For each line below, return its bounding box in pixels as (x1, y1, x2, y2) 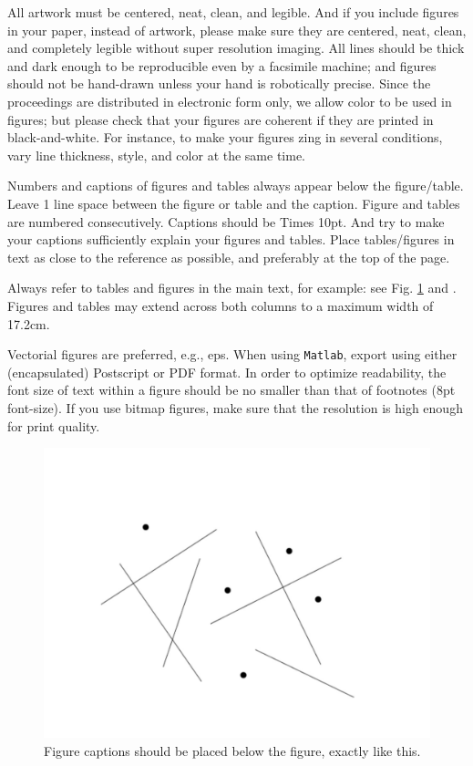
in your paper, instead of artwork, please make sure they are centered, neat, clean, (7, 20, 467, 39)
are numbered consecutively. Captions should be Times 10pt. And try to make (7, 212, 445, 231)
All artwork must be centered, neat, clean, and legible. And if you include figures (7, 3, 459, 21)
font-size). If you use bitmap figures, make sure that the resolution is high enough (7, 398, 463, 417)
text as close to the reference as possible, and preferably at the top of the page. (7, 247, 450, 266)
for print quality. (7, 416, 100, 435)
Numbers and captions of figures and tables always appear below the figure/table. (7, 176, 464, 195)
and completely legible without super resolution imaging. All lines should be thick (7, 38, 465, 57)
